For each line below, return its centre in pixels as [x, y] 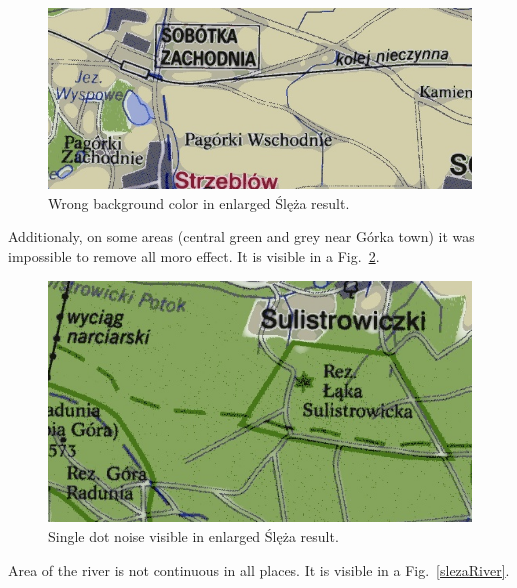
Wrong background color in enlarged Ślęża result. [199, 202]
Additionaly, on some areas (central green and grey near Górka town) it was [241, 236]
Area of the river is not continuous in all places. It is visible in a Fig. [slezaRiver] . [259, 569]
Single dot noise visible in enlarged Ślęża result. [193, 535]
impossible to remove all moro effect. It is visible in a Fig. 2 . [194, 255]
